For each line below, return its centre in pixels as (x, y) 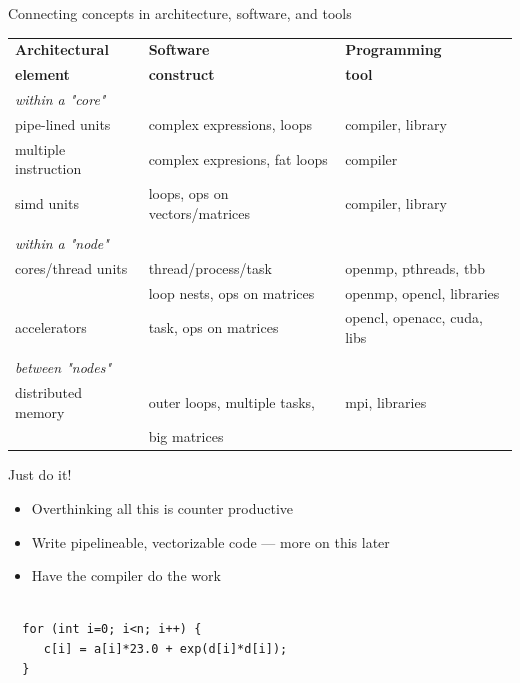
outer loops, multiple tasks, (231, 401)
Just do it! (40, 474)
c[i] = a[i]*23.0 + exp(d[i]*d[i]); (165, 649)
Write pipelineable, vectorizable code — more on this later (210, 541)
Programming (393, 49)
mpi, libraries (386, 401)
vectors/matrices (199, 212)
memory (40, 411)
